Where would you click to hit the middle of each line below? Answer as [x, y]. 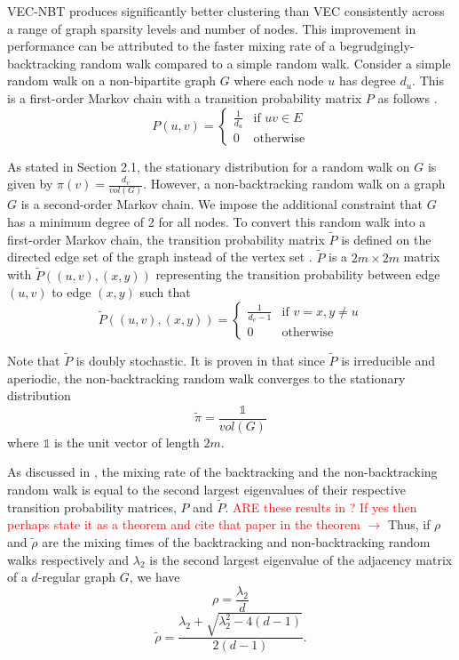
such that [165, 292]
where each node [279, 80]
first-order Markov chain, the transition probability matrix [166, 239]
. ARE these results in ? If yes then [321, 507]
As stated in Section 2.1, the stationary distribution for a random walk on [209, 166]
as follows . [408, 97]
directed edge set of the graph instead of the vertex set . [160, 257]
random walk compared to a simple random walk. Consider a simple [265, 63]
